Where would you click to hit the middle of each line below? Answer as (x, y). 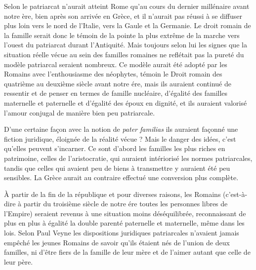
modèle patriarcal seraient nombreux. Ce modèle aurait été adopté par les (116, 64)
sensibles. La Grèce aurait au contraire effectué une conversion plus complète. (121, 177)
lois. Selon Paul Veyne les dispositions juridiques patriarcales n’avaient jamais (122, 233)
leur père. (19, 261)
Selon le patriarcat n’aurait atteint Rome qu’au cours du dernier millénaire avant (127, 6)
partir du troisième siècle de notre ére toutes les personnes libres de (126, 204)
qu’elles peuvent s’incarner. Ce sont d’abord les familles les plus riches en (115, 148)
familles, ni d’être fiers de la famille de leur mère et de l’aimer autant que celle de (127, 252)
